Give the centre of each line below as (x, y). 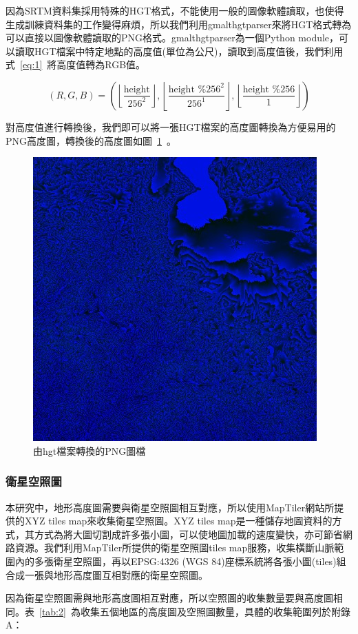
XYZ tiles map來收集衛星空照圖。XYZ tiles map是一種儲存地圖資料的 (178, 521)
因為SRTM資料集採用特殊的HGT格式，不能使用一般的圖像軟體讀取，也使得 (175, 10)
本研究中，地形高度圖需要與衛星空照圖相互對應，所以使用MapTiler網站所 (170, 507)
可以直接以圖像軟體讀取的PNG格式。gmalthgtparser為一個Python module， (172, 38)
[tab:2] (53, 611)
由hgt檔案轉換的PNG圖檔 (89, 450)
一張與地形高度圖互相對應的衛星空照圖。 (116, 574)
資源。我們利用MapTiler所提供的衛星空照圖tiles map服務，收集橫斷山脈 (175, 548)
